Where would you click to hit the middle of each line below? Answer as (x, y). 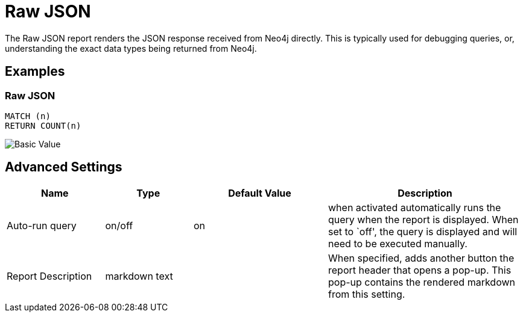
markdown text (139, 276)
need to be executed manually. (398, 243)
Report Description (49, 276)
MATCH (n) (28, 116)
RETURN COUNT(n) (43, 125)
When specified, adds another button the (421, 258)
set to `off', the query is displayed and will (423, 231)
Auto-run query (42, 225)
